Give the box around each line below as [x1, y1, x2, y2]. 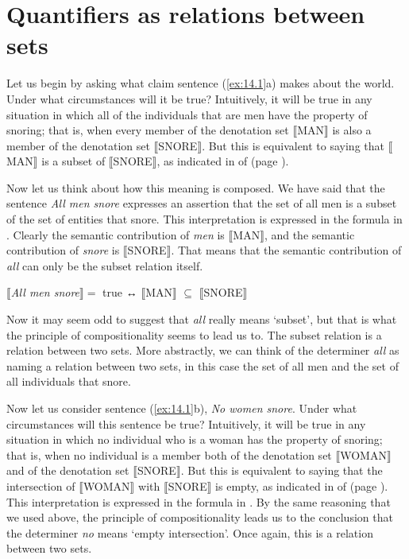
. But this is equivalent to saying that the [180, 462, 383, 479]
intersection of [6, 477, 75, 494]
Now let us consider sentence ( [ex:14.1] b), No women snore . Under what [6, 400, 357, 416]
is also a [332, 122, 372, 138]
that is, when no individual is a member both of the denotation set [6, 446, 332, 463]
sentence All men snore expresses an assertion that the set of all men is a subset [6, 195, 397, 212]
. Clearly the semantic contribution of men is [6, 226, 225, 243]
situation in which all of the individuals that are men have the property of [6, 106, 368, 122]
